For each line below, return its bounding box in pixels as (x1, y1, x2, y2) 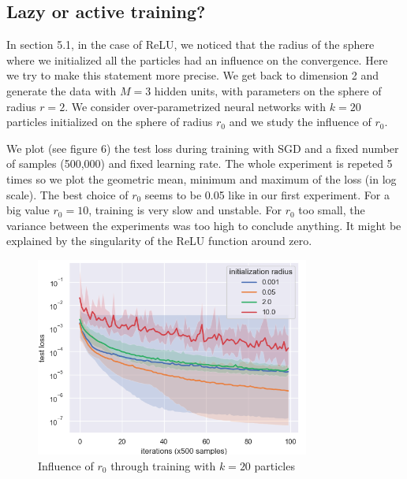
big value (6, 202, 50, 218)
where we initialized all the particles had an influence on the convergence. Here (6, 51, 388, 68)
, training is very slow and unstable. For (88, 202, 282, 218)
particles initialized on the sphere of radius (6, 113, 213, 130)
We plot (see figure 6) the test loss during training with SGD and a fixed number (6, 139, 399, 156)
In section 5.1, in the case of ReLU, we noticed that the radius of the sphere (6, 36, 375, 53)
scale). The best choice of (6, 186, 129, 202)
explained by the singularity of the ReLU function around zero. (6, 232, 312, 249)
